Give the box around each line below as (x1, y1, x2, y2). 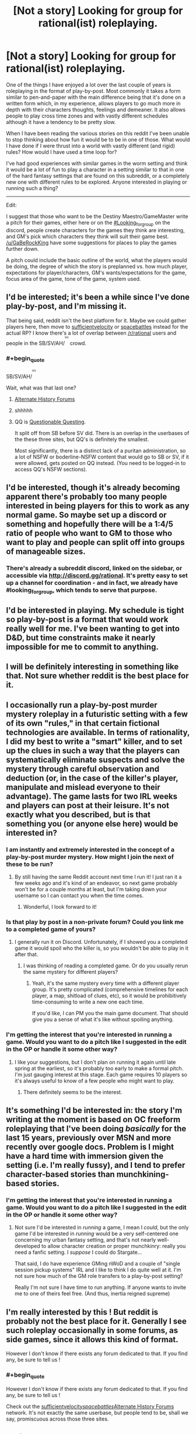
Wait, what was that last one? (6, 384, 77, 391)
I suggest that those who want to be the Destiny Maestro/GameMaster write (6, 212, 188, 220)
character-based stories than (6, 1170, 115, 1180)
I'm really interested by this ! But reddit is (6, 1307, 159, 1317)
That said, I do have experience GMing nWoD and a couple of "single (14, 1260, 181, 1267)
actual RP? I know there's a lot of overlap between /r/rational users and (6, 329, 177, 336)
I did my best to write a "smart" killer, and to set (6, 736, 183, 746)
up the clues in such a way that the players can (6, 746, 180, 756)
